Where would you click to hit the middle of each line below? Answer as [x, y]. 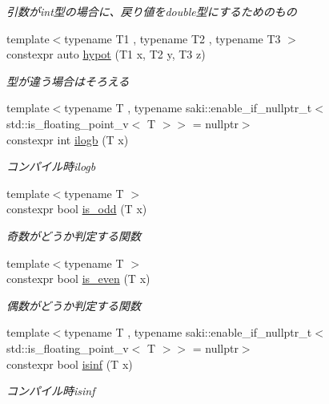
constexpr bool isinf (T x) [70, 364]
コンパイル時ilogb [51, 166]
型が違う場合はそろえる [68, 81]
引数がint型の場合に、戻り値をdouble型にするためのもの [152, 11]
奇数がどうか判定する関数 [74, 235]
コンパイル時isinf [51, 391]
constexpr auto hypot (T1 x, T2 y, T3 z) [106, 54]
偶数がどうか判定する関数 [74, 305]
